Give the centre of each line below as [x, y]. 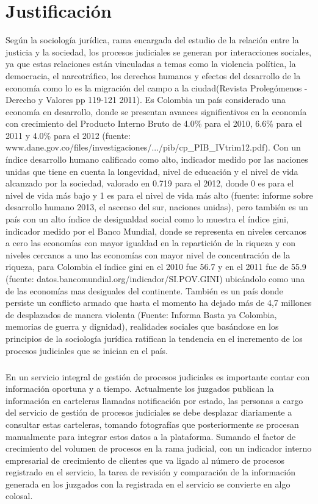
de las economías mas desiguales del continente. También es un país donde [144, 290]
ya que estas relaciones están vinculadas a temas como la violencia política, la [151, 64]
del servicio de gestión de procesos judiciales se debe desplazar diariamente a [149, 412]
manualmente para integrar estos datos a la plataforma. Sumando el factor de [151, 436]
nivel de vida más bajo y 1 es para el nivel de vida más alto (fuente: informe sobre [159, 195]
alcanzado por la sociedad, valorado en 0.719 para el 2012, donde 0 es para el [150, 183]
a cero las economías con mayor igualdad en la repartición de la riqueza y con [151, 243]
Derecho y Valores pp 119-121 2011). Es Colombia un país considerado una [146, 100]
